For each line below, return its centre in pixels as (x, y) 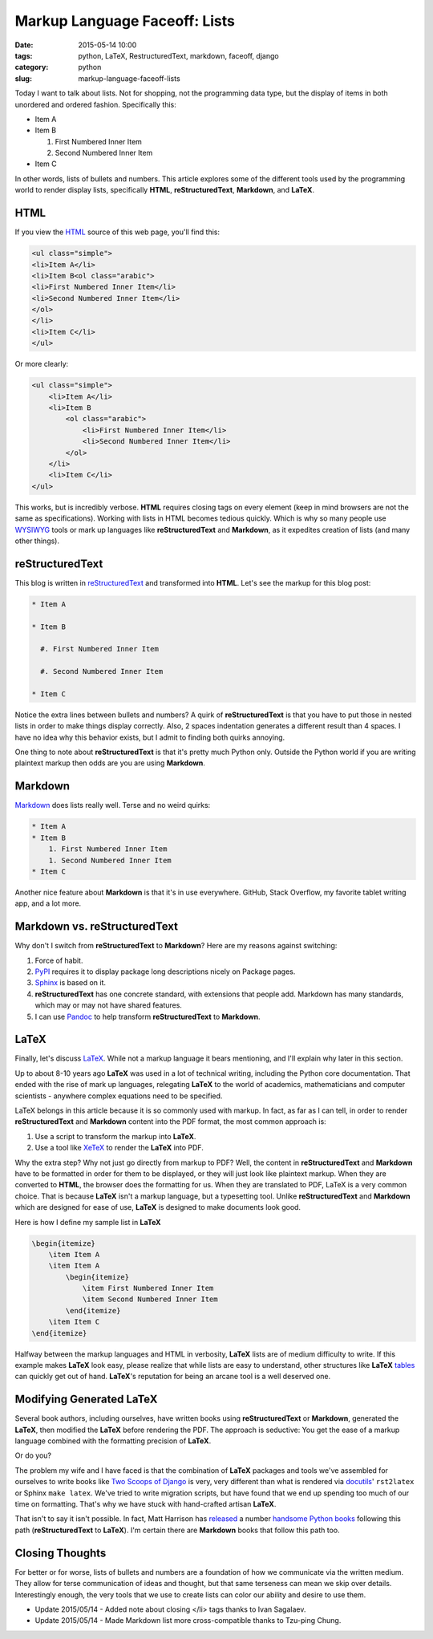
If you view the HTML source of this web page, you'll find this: (117, 232)
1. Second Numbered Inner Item (110, 860)
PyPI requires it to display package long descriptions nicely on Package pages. (165, 972)
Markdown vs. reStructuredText (96, 927)
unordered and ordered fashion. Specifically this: (95, 104)
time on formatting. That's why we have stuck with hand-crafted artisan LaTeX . (146, 1504)
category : (32, 67)
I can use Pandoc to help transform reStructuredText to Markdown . (148, 1016)
